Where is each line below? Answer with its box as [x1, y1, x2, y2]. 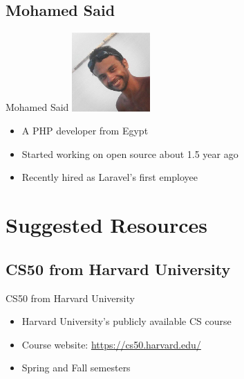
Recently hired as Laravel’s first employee [21, 170, 198, 184]
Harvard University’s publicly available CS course [21, 314, 232, 328]
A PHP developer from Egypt [21, 123, 149, 138]
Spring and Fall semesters [21, 360, 131, 375]
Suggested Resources [6, 211, 208, 239]
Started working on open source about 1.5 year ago [21, 146, 238, 161]
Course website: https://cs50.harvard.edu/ [21, 337, 201, 351]
